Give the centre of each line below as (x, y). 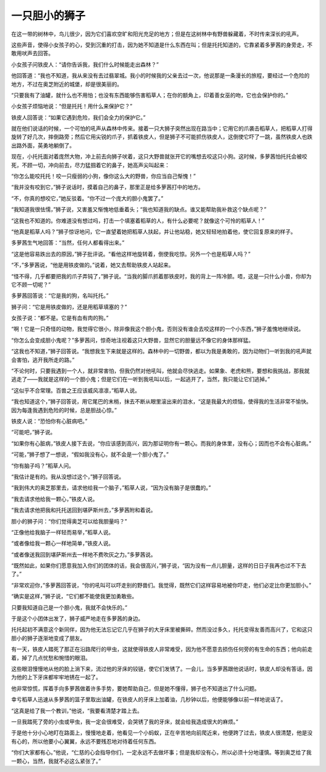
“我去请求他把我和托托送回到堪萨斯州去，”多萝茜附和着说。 (84, 510)
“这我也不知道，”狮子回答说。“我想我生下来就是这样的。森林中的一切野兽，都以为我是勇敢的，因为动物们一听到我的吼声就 (161, 352)
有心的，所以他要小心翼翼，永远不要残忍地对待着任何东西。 (85, 741)
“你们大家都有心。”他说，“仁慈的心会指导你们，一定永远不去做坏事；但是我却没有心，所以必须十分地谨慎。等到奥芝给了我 (161, 753)
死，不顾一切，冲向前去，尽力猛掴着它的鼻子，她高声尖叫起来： (91, 165)
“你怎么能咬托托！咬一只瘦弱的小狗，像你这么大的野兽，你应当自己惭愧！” (104, 176)
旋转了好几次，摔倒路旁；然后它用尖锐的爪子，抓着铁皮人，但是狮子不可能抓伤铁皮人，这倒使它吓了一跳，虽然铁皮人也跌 (162, 137)
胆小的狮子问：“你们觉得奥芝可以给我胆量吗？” (69, 521)
